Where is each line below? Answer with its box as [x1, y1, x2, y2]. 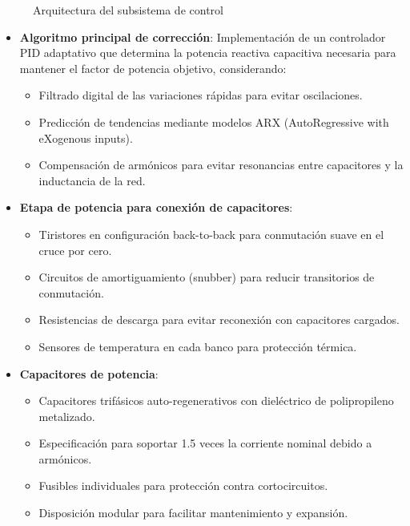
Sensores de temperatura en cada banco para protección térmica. [38, 338, 357, 354]
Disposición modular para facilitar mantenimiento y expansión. [38, 504, 348, 521]
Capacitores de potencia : [19, 365, 159, 382]
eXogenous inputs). [38, 129, 133, 146]
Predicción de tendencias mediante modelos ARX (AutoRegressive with [38, 113, 389, 130]
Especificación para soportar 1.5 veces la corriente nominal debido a [38, 435, 372, 451]
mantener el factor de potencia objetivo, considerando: [19, 59, 287, 76]
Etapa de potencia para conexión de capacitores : [19, 199, 293, 216]
